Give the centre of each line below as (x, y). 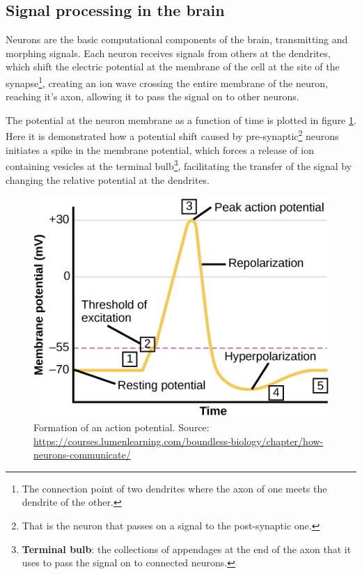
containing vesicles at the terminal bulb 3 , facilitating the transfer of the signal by (179, 165)
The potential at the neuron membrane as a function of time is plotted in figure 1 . (181, 119)
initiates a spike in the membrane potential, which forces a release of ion (160, 149)
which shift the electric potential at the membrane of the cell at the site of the (173, 67)
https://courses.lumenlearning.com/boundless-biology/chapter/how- (179, 441)
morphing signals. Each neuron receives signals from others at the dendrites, (168, 53)
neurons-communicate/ (82, 455)
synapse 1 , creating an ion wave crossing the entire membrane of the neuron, (167, 82)
